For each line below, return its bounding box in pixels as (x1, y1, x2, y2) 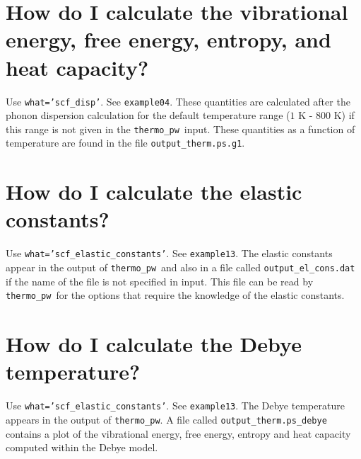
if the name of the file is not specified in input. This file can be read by (6, 273, 314, 288)
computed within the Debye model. (6, 440, 158, 455)
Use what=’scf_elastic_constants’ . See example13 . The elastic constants (6, 246, 333, 261)
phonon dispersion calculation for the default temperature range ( (6, 108, 290, 123)
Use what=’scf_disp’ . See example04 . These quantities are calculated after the (6, 93, 350, 108)
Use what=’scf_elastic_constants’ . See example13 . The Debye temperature (6, 398, 345, 413)
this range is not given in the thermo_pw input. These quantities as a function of (6, 121, 355, 136)
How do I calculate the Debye (6, 329, 302, 358)
